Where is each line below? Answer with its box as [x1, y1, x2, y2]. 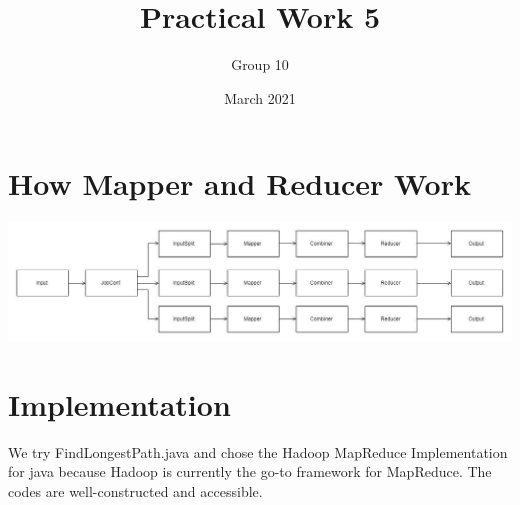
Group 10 [231, 54, 289, 75]
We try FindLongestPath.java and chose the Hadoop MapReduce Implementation [8, 441, 508, 462]
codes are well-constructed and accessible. [8, 480, 263, 501]
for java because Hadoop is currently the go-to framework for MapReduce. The [8, 461, 492, 482]
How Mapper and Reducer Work [8, 163, 471, 204]
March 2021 [224, 87, 296, 108]
